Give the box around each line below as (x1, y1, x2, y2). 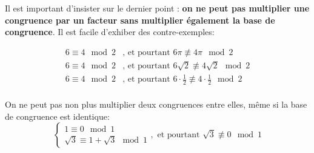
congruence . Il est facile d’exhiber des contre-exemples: (5, 25, 215, 38)
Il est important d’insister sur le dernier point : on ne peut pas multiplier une (5, 2, 310, 14)
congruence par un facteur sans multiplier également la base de (5, 13, 275, 26)
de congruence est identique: (5, 109, 110, 122)
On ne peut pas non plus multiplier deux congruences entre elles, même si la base (5, 98, 307, 111)
